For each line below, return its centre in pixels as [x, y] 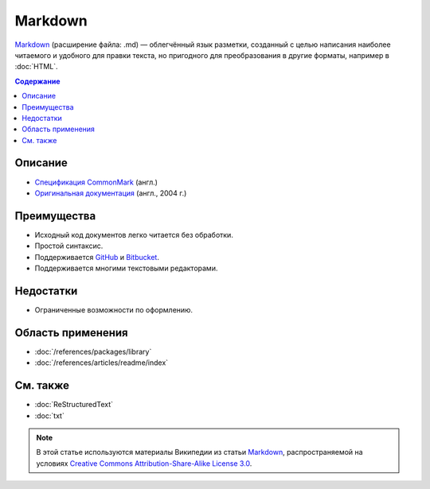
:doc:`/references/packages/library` [93, 351]
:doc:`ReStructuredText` [74, 405]
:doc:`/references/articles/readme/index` [102, 363]
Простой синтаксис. [69, 246]
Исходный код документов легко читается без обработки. [134, 235]
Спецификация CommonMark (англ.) [96, 182]
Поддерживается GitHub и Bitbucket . [97, 257]
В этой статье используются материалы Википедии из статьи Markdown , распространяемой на [199, 452]
